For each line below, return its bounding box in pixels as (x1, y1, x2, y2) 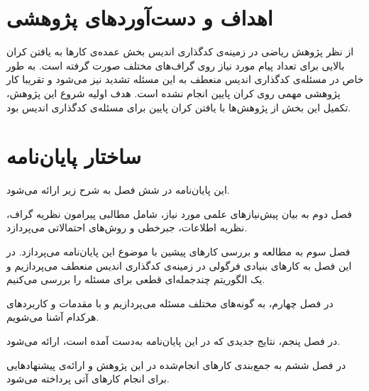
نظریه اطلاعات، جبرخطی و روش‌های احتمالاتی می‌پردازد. (6, 220, 248, 235)
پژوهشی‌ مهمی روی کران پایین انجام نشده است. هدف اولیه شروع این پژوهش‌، (6, 85, 341, 100)
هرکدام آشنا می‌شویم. (6, 309, 99, 324)
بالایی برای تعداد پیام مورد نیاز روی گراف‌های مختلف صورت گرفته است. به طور (6, 57, 345, 72)
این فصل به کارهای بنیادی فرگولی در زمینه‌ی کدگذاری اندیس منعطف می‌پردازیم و (6, 258, 352, 272)
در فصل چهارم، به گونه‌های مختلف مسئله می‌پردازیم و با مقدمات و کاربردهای (6, 295, 334, 310)
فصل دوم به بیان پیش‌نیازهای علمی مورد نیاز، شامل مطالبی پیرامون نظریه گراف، (6, 206, 353, 221)
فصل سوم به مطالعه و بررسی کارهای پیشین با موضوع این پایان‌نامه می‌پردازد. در (6, 244, 351, 258)
